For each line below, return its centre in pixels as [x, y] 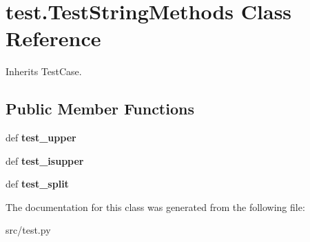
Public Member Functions [100, 109]
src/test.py [28, 230]
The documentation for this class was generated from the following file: [155, 206]
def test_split [37, 184]
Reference [53, 38]
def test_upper [41, 138]
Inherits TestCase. [44, 71]
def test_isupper [45, 160]
